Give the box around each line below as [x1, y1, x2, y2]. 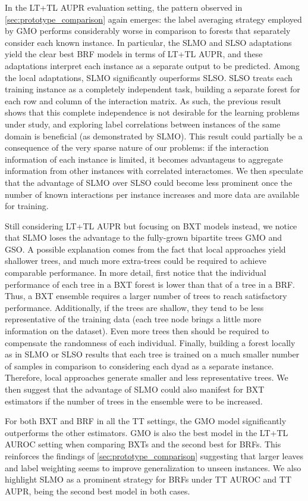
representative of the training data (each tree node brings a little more [5, 313, 262, 325]
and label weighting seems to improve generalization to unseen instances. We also [5, 461, 301, 474]
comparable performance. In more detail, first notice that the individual [5, 266, 266, 279]
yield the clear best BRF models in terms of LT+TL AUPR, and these [5, 48, 263, 60]
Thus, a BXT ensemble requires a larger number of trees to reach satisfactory [5, 290, 287, 302]
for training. [5, 200, 49, 212]
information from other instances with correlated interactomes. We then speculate [5, 164, 303, 177]
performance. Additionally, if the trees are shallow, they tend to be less [5, 301, 264, 313]
